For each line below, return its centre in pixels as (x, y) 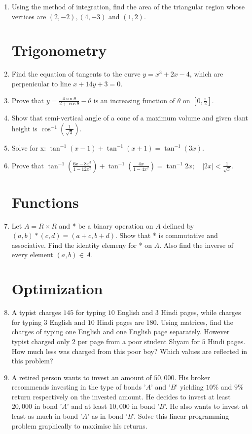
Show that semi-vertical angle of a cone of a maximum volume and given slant (130, 118)
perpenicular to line (41, 83)
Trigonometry (59, 50)
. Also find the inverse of (197, 245)
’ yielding (190, 387)
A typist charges (36, 312)
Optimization (57, 289)
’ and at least (87, 406)
